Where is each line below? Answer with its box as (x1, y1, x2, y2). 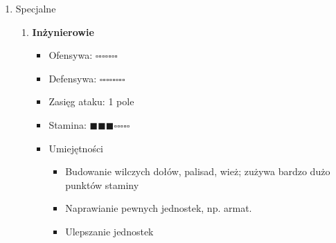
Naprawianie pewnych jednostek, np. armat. (65, 201, 252, 215)
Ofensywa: (48, 48, 93, 62)
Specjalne (15, 1, 56, 15)
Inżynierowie (32, 24, 94, 39)
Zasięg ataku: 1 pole (48, 94, 134, 109)
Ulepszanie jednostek (65, 224, 154, 238)
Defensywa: (48, 71, 97, 85)
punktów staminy (65, 177, 139, 192)
